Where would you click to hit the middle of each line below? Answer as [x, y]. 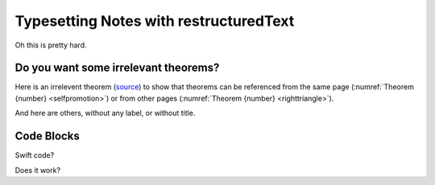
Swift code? [35, 155]
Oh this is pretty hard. [51, 45]
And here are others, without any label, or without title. [105, 113]
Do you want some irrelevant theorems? [117, 68]
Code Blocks [47, 136]
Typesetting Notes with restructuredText [155, 21]
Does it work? [37, 170]
